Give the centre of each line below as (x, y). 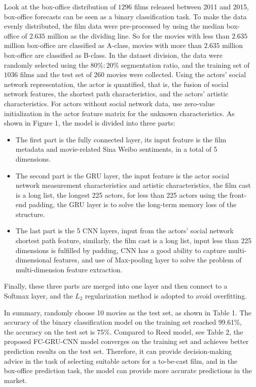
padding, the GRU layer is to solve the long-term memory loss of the (133, 204)
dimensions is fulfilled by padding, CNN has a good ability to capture (121, 250)
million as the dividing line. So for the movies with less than (139, 35)
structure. (30, 214)
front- (238, 194)
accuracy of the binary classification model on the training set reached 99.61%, (123, 322)
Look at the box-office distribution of (60, 6)
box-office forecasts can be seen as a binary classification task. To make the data (126, 16)
